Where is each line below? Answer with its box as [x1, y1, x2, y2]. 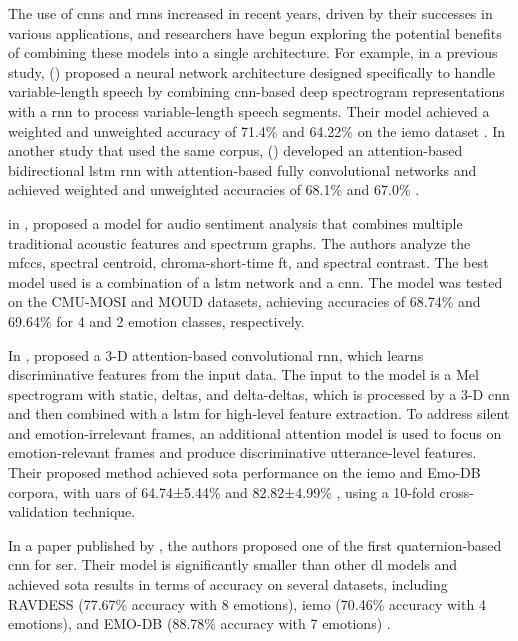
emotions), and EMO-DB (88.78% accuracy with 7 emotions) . [8, 613, 391, 634]
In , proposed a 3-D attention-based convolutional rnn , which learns [8, 344, 424, 365]
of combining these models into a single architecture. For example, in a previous [8, 42, 498, 63]
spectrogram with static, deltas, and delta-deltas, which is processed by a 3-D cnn [8, 383, 510, 404]
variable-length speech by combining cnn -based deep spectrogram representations [8, 81, 505, 102]
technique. [72, 501, 136, 522]
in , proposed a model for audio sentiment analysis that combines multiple [8, 212, 463, 233]
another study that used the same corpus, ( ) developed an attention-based [8, 140, 463, 161]
